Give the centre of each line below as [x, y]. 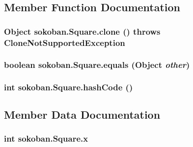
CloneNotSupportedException [65, 42]
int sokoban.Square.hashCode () [69, 87]
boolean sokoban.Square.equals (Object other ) [97, 65]
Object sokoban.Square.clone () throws [82, 31]
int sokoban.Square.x [46, 138]
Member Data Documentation [82, 114]
